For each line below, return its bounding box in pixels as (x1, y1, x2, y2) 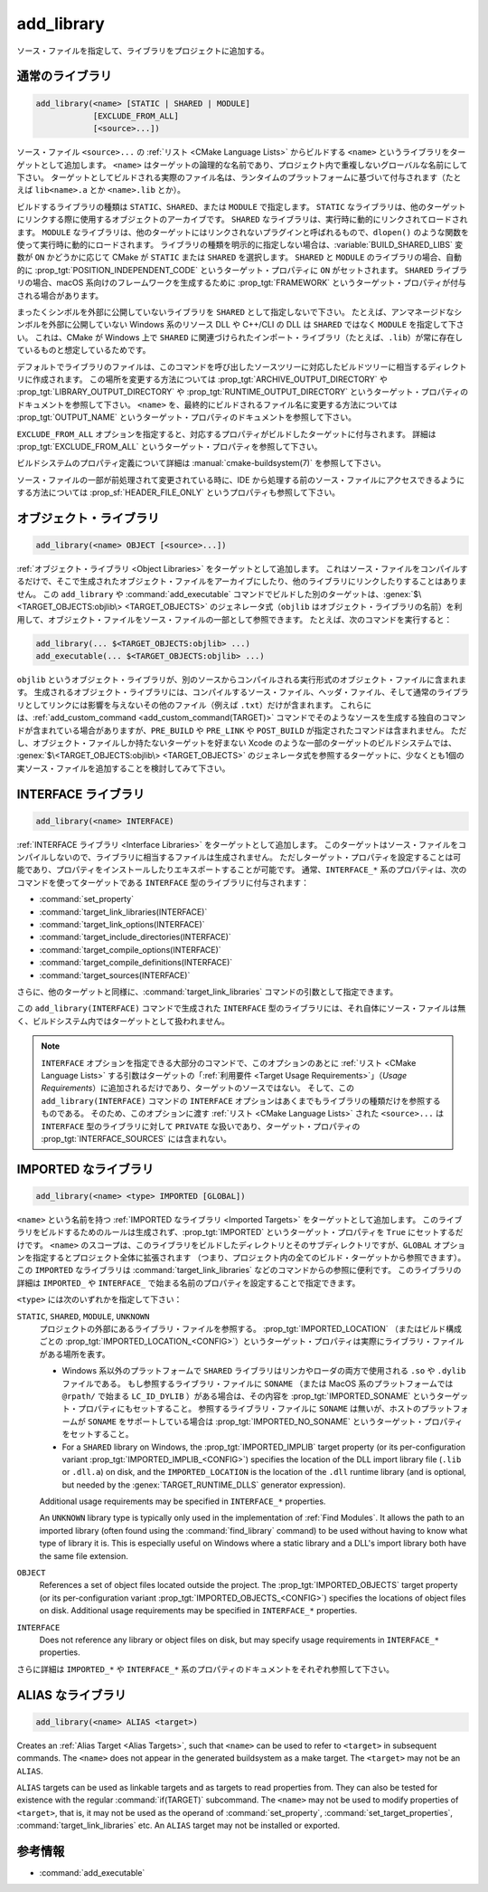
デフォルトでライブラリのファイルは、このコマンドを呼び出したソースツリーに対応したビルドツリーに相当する (16, 361, 428, 372)
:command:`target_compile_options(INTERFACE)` (39, 944, 221, 955)
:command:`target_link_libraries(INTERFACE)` (39, 906, 208, 917)
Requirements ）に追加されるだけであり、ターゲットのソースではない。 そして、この (41, 1082, 355, 1094)
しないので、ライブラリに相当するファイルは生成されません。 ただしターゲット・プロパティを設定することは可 (48, 851, 462, 863)
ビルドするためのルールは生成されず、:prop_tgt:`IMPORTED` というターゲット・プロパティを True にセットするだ (40, 1227, 465, 1238)
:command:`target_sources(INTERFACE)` (39, 969, 191, 981)
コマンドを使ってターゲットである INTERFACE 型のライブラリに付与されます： (16, 877, 309, 888)
